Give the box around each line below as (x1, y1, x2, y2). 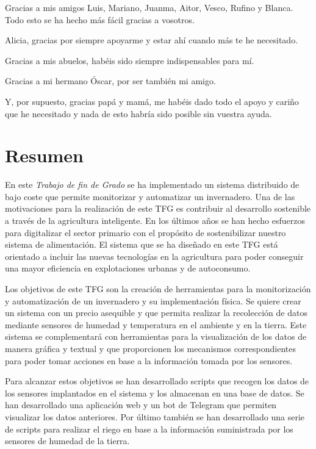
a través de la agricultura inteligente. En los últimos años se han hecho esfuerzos (5, 214, 306, 227)
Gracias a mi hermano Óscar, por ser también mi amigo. (5, 74, 216, 87)
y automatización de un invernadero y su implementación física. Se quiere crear (5, 294, 301, 307)
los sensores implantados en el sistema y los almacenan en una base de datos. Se (5, 386, 304, 399)
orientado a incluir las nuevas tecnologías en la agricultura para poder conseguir (5, 250, 304, 262)
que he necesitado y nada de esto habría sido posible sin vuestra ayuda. (5, 107, 272, 120)
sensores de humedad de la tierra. (5, 434, 130, 447)
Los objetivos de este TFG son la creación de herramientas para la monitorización (5, 282, 311, 295)
